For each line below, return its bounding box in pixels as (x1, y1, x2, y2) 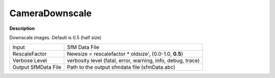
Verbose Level (12, 57, 47, 64)
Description (9, 25, 35, 31)
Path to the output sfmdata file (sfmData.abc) (67, 64, 176, 71)
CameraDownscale (9, 8, 92, 19)
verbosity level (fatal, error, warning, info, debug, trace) (67, 57, 200, 64)
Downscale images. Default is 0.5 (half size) (9, 34, 102, 41)
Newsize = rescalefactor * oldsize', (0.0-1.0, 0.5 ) (67, 51, 183, 58)
